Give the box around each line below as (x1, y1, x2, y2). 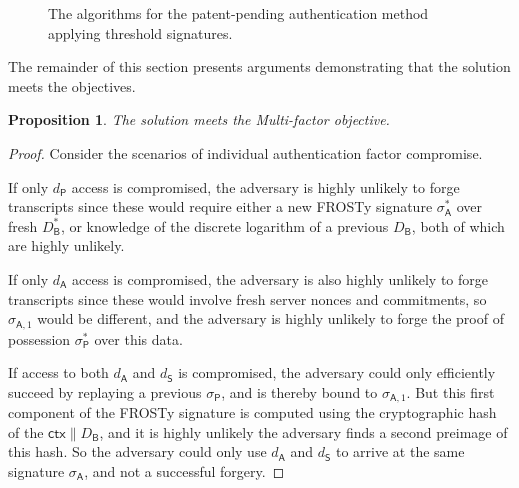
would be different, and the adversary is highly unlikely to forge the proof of (37, 308, 504, 329)
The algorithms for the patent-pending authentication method (48, 3, 429, 23)
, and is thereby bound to (221, 381, 378, 402)
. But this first (406, 381, 495, 402)
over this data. (94, 328, 183, 349)
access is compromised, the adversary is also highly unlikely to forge (72, 268, 489, 289)
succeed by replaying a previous (8, 381, 202, 402)
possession (8, 328, 71, 349)
